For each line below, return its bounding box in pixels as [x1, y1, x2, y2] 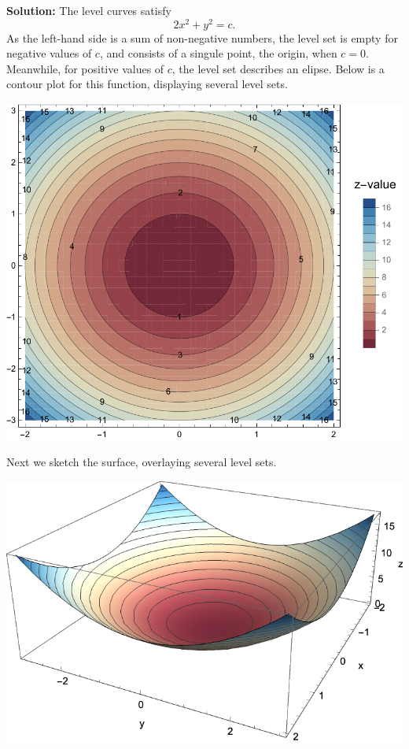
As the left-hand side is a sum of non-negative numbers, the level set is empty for [6, 29, 398, 46]
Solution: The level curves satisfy [6, 2, 171, 18]
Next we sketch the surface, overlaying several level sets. [6, 454, 277, 470]
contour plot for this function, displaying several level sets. [6, 76, 288, 92]
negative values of [6, 45, 92, 61]
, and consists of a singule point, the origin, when [99, 45, 337, 61]
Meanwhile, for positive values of [6, 60, 164, 76]
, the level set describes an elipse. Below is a [171, 60, 385, 76]
